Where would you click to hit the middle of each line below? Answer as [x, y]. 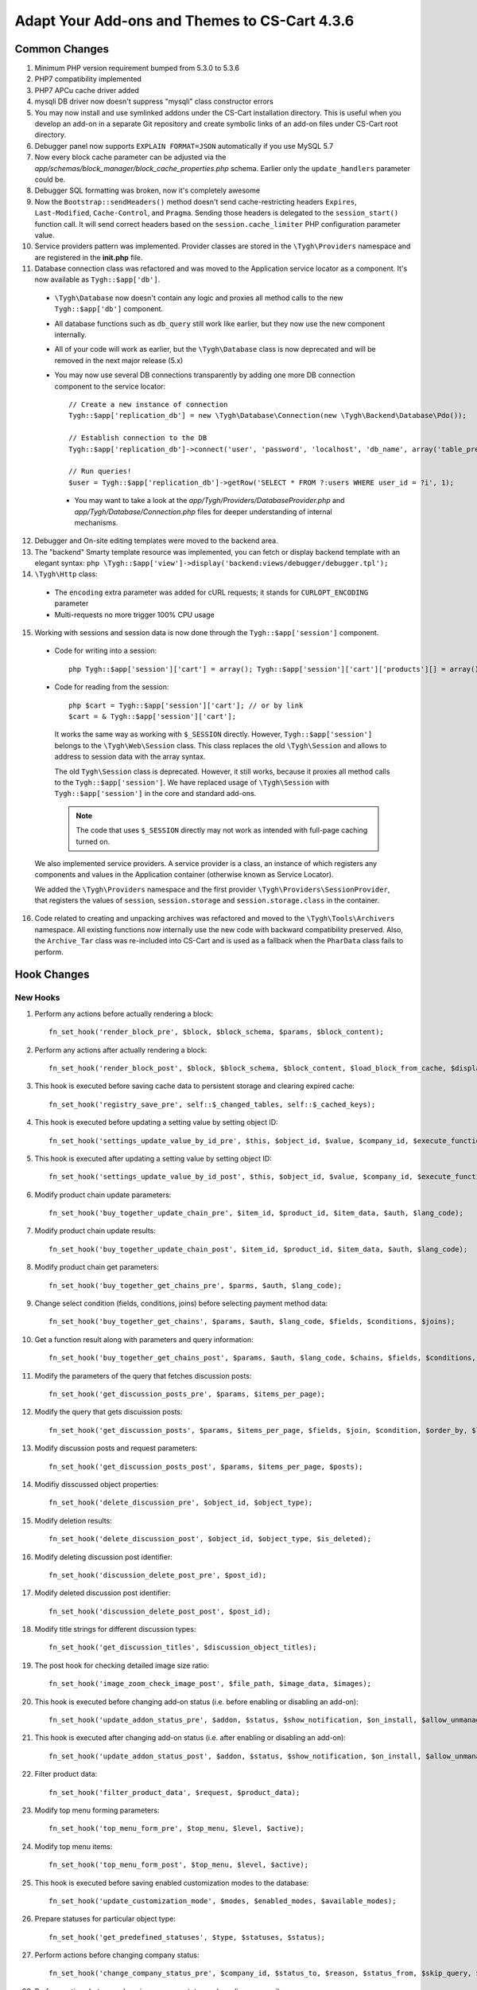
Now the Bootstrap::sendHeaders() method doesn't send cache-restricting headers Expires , [196, 201]
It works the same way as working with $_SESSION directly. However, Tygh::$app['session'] [213, 734]
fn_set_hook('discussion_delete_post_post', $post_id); [160, 1611]
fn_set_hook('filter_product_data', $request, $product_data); [175, 1792]
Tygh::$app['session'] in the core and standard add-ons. [155, 794]
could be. [50, 179]
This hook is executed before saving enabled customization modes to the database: [172, 1883]
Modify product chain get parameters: [97, 1267]
